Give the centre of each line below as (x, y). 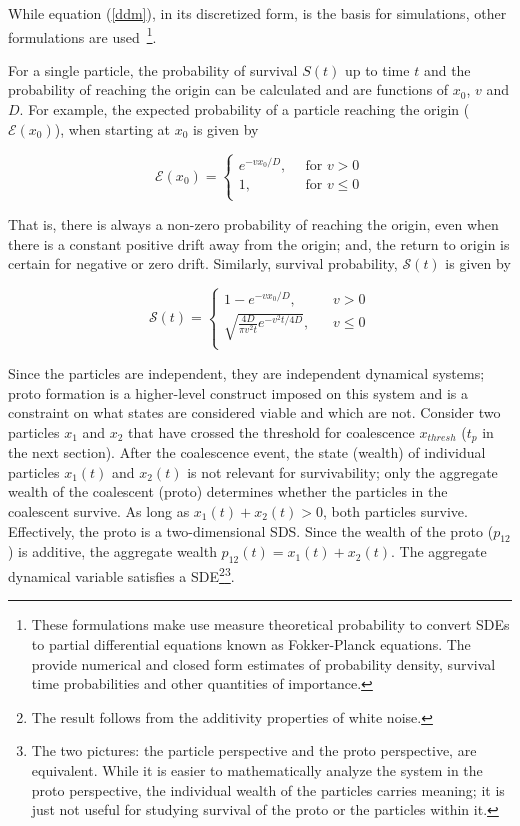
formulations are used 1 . (82, 35)
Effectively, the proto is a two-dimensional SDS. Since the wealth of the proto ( (251, 530)
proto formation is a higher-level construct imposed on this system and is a (238, 392)
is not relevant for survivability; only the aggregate (342, 471)
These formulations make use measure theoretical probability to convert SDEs (270, 624)
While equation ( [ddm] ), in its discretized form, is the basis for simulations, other (257, 13)
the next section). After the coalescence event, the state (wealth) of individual (247, 452)
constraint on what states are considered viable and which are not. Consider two (254, 412)
